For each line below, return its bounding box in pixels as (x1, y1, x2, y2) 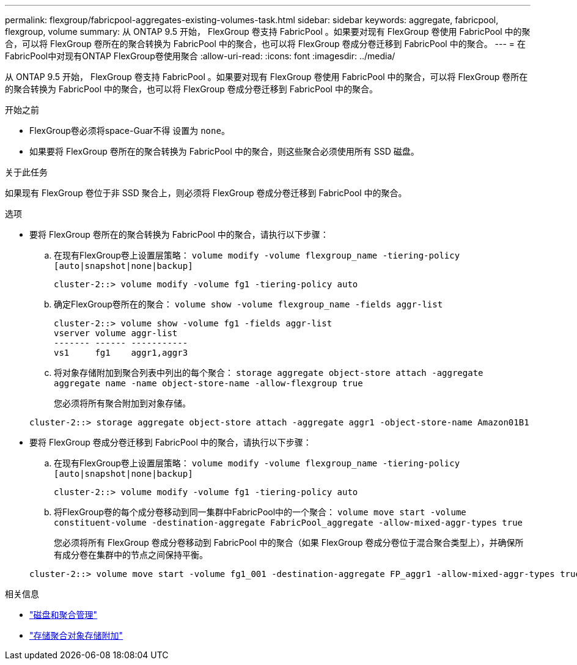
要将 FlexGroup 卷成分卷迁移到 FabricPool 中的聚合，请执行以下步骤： (29, 437, 312, 447)
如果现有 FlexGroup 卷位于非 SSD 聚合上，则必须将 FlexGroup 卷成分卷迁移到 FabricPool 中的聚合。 (5, 188, 407, 198)
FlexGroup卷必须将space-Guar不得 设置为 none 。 (29, 125, 230, 136)
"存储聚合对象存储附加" (29, 630, 123, 641)
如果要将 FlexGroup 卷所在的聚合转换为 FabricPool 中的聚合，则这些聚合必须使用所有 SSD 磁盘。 (29, 146, 419, 156)
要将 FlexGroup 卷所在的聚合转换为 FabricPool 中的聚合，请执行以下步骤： (29, 229, 329, 240)
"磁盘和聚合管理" (29, 609, 98, 620)
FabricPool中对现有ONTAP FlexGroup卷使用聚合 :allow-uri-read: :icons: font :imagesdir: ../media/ (5, 51, 395, 61)
